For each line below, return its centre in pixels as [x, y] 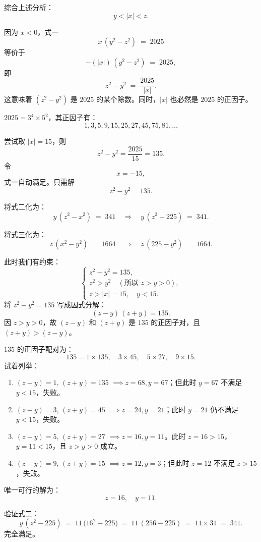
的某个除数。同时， [128, 99]
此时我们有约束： [32, 262]
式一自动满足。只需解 [39, 182]
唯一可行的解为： [32, 490]
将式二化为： [25, 206]
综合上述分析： [29, 7]
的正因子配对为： [45, 349]
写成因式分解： [81, 305]
